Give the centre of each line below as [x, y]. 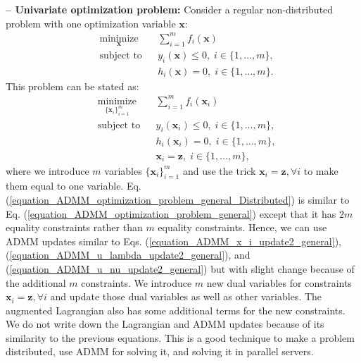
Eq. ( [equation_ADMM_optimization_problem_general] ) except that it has [171, 213]
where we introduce [47, 170]
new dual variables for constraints [279, 282]
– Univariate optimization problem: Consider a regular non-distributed [170, 9]
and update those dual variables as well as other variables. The [186, 296]
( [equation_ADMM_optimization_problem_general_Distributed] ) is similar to [178, 199]
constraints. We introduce [137, 282]
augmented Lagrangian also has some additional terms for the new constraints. [176, 310]
